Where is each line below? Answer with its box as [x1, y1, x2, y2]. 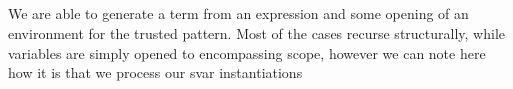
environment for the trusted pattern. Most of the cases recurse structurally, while [8, 22, 505, 43]
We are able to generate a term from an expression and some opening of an [8, 3, 469, 24]
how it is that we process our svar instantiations [8, 62, 303, 83]
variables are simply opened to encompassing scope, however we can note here [8, 42, 486, 63]
